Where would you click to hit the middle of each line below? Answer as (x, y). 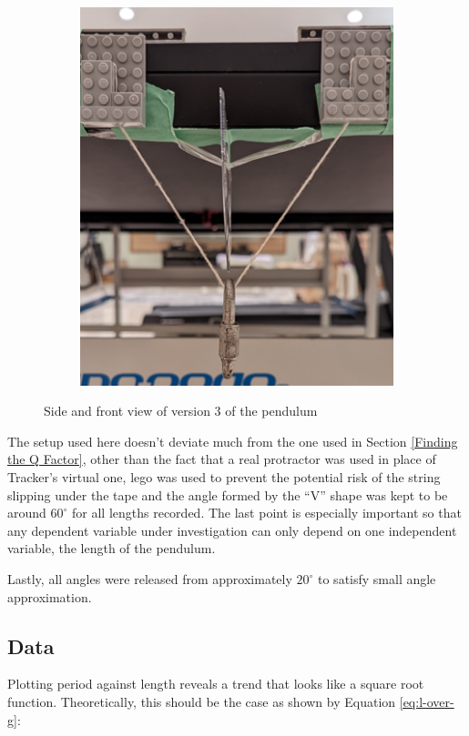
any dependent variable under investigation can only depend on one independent (232, 530)
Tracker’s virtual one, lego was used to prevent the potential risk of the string (224, 477)
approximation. (50, 596)
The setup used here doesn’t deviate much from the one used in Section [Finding (233, 441)
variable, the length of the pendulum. (112, 548)
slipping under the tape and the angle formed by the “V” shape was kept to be (228, 494)
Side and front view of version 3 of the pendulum (181, 411)
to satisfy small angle (377, 579)
